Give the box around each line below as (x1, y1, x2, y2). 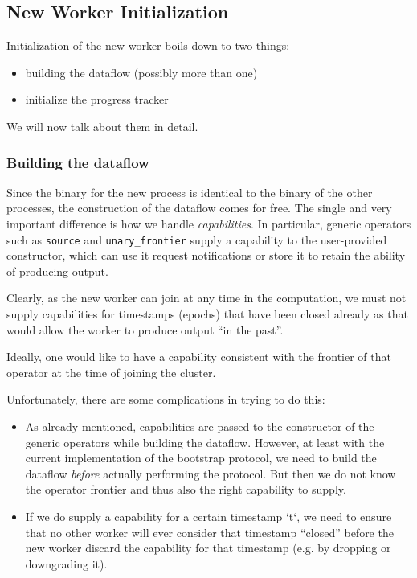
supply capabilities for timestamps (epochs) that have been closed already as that (6, 305, 408, 322)
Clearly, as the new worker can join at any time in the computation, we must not (6, 289, 407, 306)
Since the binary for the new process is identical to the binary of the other (6, 183, 373, 200)
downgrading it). (25, 555, 108, 572)
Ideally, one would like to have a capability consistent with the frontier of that (6, 348, 391, 365)
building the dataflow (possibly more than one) (25, 64, 258, 80)
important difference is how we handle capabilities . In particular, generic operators (6, 215, 411, 232)
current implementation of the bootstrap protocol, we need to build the (25, 449, 377, 466)
